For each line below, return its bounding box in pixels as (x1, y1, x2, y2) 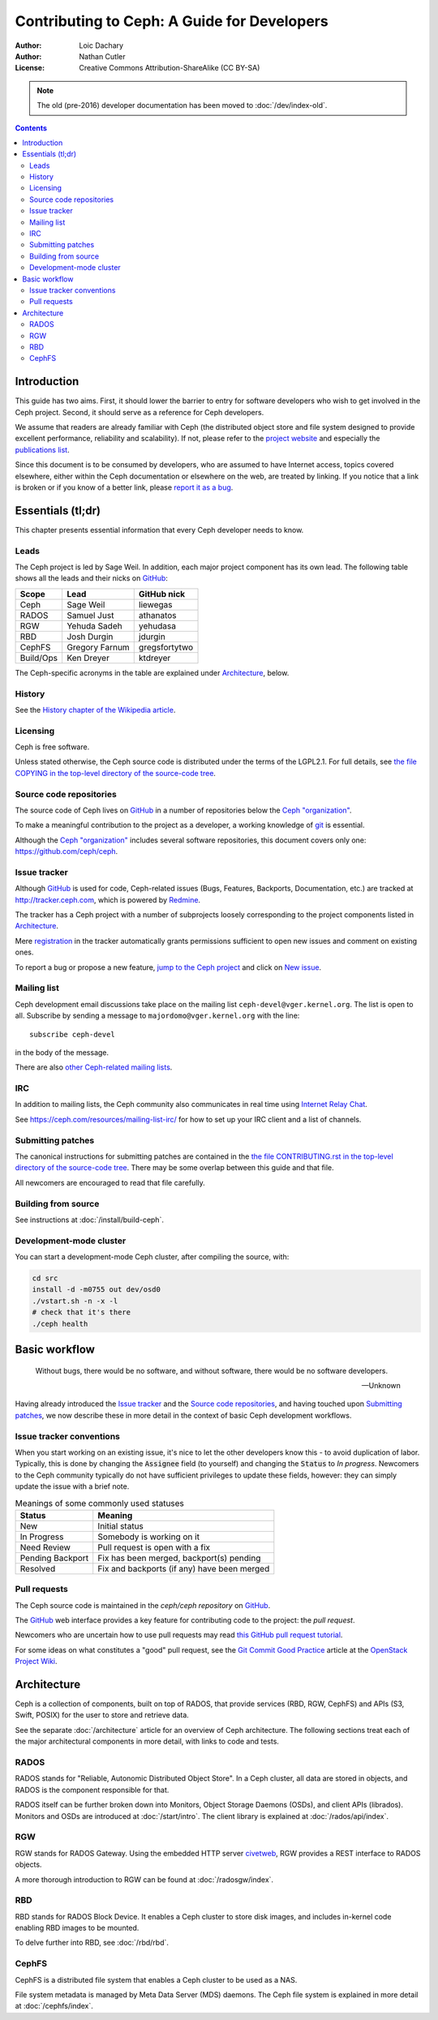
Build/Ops (19, 652, 58, 663)
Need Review (19, 1542, 71, 1553)
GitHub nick (138, 588, 186, 599)
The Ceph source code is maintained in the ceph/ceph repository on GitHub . (15, 1600, 271, 1610)
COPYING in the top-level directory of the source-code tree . (15, 768, 217, 778)
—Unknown (361, 1381, 401, 1391)
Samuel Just (66, 609, 114, 620)
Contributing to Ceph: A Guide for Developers (15, 12, 328, 30)
